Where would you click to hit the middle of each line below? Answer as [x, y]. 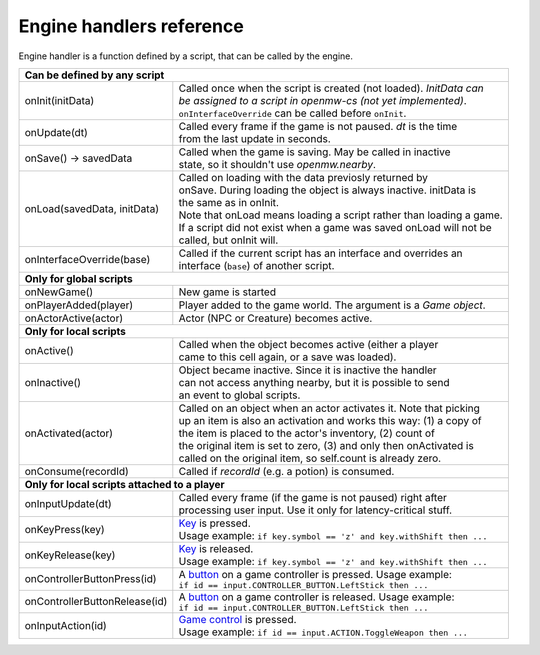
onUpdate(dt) [56, 132]
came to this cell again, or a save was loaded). [287, 357]
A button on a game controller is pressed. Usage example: [315, 574]
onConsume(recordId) [76, 471]
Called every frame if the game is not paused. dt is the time [318, 126]
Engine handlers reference [131, 26]
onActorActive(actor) [74, 318]
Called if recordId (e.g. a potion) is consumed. [286, 471]
